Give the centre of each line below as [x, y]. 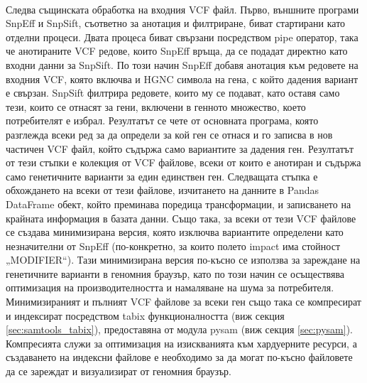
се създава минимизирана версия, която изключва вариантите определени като [175, 232]
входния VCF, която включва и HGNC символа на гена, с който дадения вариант [182, 79]
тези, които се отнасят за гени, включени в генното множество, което [156, 106]
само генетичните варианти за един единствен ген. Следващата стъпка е [162, 176]
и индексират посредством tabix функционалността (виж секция [145, 315]
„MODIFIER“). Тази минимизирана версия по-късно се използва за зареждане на [183, 260]
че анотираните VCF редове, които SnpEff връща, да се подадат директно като [177, 51]
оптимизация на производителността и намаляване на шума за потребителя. [170, 287]
